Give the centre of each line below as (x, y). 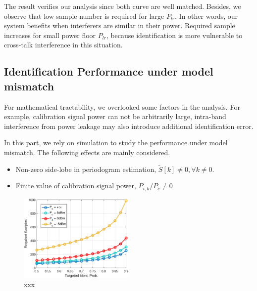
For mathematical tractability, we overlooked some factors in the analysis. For (122, 106)
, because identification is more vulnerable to (174, 35)
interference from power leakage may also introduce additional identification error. (129, 126)
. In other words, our (206, 16)
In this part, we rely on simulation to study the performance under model (116, 143)
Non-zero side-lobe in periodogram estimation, (86, 169)
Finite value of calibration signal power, (76, 186)
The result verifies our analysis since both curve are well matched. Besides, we (123, 6)
